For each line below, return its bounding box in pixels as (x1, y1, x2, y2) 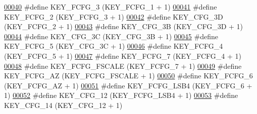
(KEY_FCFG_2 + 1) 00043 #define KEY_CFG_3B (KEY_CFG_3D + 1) (4, 21, 243, 32)
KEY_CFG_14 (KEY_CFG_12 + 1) (4, 99, 123, 110)
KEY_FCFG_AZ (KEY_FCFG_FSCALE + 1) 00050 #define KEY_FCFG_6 (4, 70, 253, 81)
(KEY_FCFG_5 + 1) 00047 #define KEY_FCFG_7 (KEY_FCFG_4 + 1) (4, 50, 241, 61)
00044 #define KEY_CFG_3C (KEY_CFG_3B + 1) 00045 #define (4, 31, 218, 41)
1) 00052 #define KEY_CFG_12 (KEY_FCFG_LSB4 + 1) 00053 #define (4, 90, 238, 100)
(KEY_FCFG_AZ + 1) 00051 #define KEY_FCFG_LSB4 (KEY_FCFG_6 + (4, 80, 252, 90)
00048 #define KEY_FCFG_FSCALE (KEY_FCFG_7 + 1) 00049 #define (4, 60, 242, 71)
